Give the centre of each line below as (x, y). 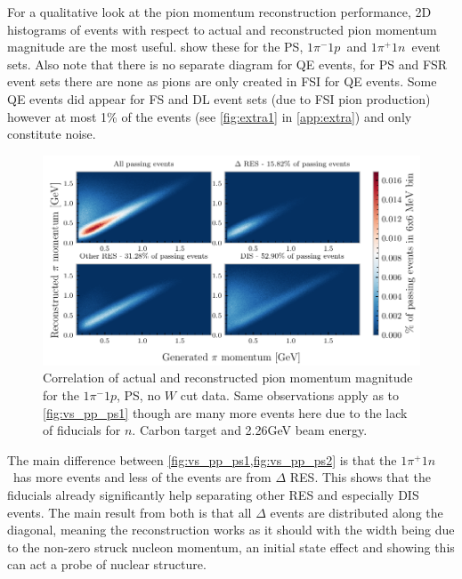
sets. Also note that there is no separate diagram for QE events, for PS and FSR (227, 64)
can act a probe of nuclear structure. (107, 564)
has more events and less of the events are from (142, 477)
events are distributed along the (357, 512)
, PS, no (138, 394)
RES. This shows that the (360, 477)
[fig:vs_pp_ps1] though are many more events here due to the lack (225, 412)
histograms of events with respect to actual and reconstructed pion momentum (222, 29)
